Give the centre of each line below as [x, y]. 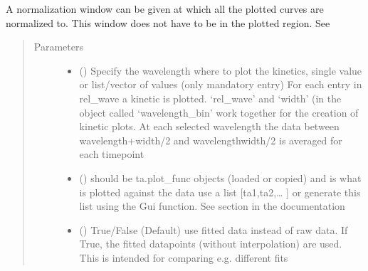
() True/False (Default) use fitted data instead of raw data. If [214, 229]
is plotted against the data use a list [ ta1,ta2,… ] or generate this [220, 192]
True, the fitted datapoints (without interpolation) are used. [211, 244]
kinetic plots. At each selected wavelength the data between [209, 126]
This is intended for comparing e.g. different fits [184, 257]
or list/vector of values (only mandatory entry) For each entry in [221, 84]
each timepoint [112, 154]
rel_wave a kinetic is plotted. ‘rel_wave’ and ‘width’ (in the [210, 98]
